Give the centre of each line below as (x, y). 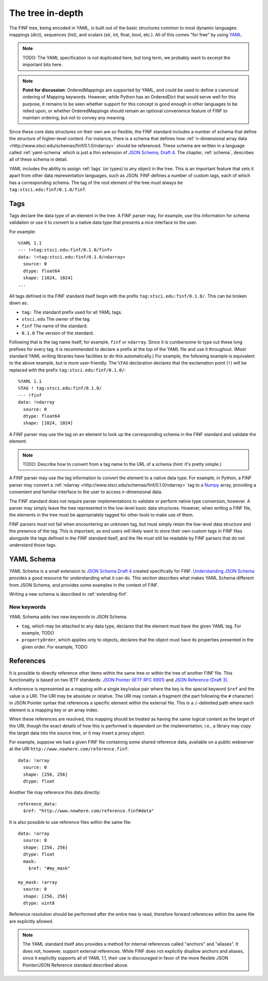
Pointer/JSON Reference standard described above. (75, 965)
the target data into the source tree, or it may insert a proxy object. (77, 733)
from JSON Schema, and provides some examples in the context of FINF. (84, 585)
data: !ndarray (36, 402)
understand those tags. (33, 545)
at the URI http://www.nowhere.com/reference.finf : (69, 749)
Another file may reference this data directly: (55, 793)
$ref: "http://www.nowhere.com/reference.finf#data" (89, 811)
